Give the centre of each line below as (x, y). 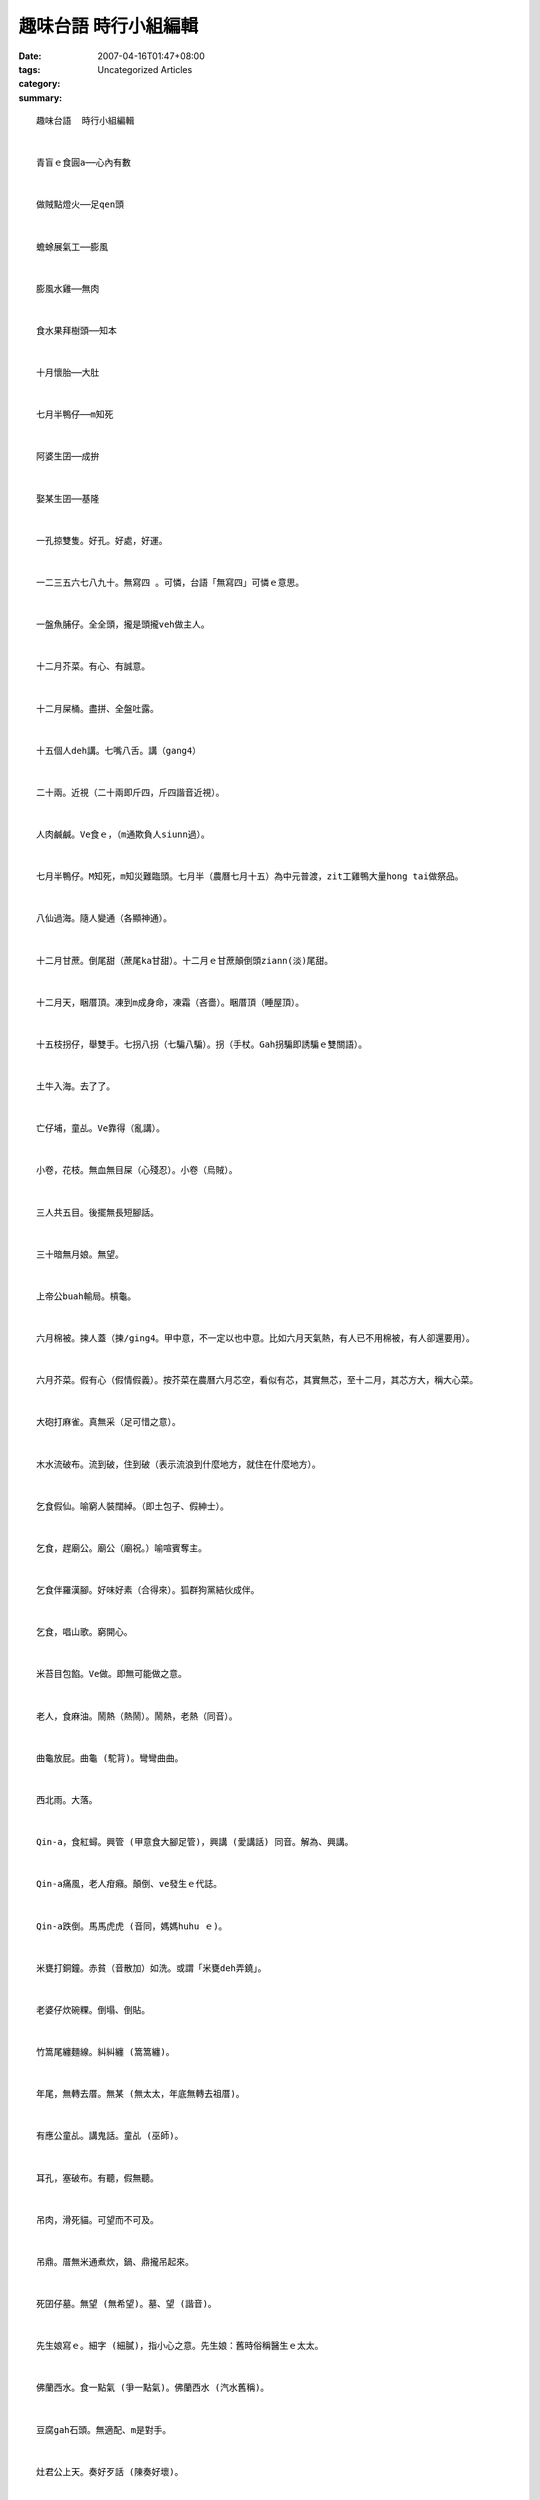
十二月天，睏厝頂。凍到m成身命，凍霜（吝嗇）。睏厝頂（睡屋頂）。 (170, 1002)
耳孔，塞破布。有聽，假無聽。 (97, 2178)
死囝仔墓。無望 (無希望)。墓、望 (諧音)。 (126, 2304)
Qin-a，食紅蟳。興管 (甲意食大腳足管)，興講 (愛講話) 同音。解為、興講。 (195, 1842)
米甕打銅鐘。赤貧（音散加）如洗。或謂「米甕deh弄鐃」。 (151, 1968)
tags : (29, 69)
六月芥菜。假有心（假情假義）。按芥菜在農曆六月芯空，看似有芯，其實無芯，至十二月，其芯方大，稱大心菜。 (257, 1380)
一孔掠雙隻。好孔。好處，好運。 (102, 540)
